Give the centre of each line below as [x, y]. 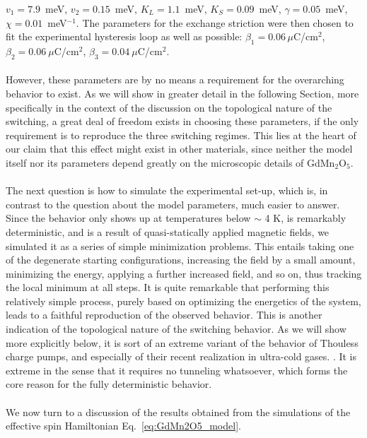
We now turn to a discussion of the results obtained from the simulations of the [178, 412]
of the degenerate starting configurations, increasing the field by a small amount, [181, 260]
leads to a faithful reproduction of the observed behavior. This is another [164, 315]
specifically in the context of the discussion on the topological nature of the [169, 107]
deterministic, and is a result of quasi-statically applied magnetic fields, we [168, 231]
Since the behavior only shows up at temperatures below [128, 218]
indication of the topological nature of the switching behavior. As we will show [176, 329]
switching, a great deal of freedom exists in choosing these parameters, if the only [182, 121]
